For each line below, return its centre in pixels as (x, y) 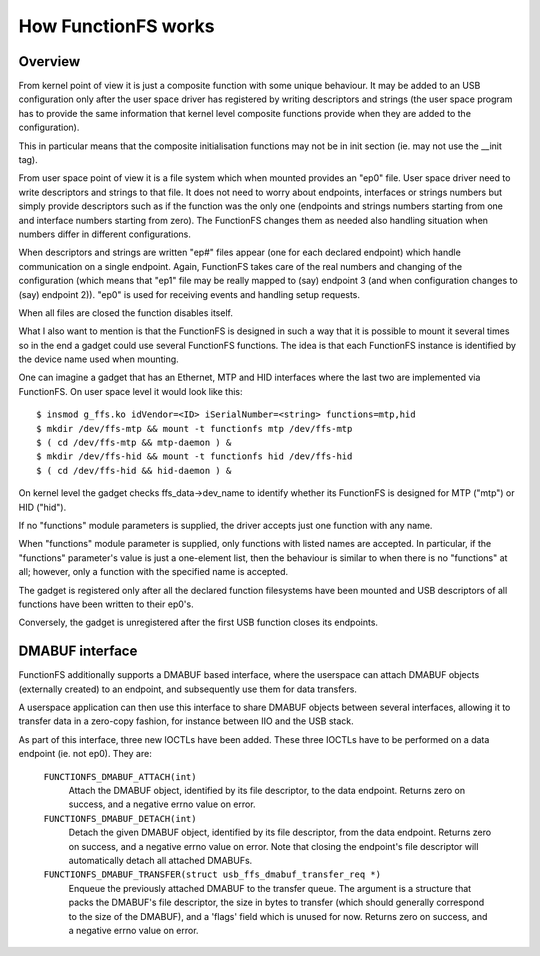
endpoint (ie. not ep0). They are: (85, 754)
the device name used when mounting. (98, 359)
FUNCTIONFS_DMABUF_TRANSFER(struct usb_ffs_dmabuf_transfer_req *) (212, 874)
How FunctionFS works (116, 26)
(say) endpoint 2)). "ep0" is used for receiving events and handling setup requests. (189, 294)
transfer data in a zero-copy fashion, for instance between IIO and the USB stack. (186, 721)
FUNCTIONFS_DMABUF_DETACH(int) (120, 818)
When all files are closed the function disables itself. (126, 312)
